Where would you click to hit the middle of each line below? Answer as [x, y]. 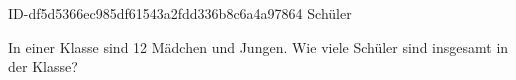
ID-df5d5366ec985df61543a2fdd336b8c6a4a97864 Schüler [180, 13]
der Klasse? [43, 66]
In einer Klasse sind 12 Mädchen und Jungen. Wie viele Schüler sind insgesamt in [258, 46]
